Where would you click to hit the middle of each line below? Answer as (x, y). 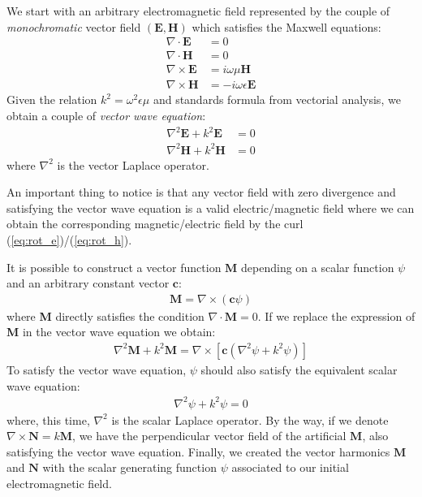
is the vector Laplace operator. (133, 164)
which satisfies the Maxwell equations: (286, 26)
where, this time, (48, 419)
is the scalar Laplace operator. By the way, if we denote (250, 419)
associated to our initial (290, 467)
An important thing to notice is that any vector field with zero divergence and (201, 192)
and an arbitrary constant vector (88, 283)
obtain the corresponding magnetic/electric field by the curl (155, 224)
